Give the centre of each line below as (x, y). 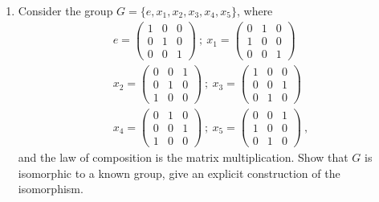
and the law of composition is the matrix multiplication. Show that (183, 157)
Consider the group (65, 10)
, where (255, 10)
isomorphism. (51, 189)
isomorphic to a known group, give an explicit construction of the (179, 173)
